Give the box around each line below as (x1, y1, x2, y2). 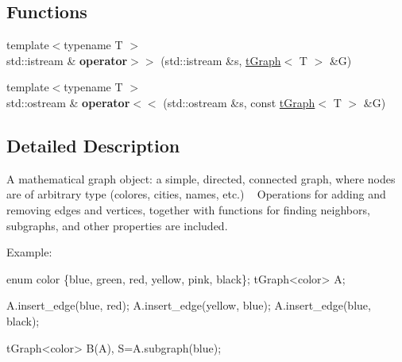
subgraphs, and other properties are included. (6, 217, 228, 233)
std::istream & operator (6, 52, 128, 68)
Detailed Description (6, 133, 180, 157)
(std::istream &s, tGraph (160, 52, 281, 68)
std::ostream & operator (6, 94, 130, 110)
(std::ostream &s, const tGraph (163, 94, 315, 110)
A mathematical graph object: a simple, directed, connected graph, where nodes (6, 170, 396, 187)
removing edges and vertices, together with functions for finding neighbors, (6, 201, 370, 218)
